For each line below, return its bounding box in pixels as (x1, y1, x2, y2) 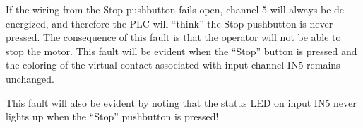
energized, (6, 16, 49, 30)
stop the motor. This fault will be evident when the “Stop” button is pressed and (6, 43, 357, 58)
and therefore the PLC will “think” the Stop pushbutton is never (52, 16, 333, 30)
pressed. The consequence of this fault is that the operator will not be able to (6, 30, 341, 45)
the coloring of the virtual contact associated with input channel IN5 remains (6, 57, 340, 72)
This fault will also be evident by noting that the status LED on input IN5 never (6, 95, 357, 110)
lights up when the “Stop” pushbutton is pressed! (6, 109, 219, 124)
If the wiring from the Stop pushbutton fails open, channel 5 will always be (6, 2, 331, 16)
